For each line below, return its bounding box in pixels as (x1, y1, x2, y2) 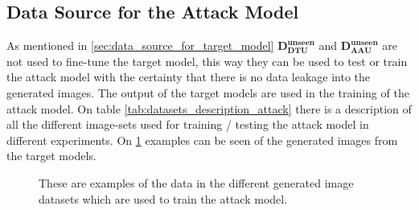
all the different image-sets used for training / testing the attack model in (6, 116, 369, 133)
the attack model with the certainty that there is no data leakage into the (6, 68, 371, 85)
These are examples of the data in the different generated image (39, 174, 354, 191)
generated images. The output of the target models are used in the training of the (6, 84, 409, 101)
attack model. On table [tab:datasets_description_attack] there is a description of (6, 100, 412, 117)
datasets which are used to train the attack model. (39, 190, 288, 207)
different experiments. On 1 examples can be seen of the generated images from (6, 131, 398, 148)
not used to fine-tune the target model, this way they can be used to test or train (6, 52, 408, 69)
